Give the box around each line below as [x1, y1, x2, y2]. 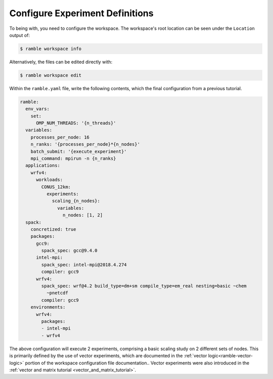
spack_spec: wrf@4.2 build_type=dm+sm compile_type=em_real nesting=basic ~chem [41, 283, 247, 289]
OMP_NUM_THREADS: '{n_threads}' [36, 120, 116, 126]
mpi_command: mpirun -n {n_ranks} [30, 155, 116, 161]
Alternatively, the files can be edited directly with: [9, 59, 113, 65]
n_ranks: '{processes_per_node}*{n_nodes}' [30, 142, 140, 147]
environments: [30, 304, 66, 310]
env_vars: [25, 106, 50, 112]
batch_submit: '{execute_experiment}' [30, 148, 127, 154]
